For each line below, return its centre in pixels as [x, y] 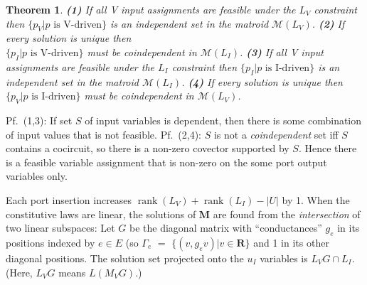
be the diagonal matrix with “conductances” [226, 228]
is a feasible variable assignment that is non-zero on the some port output [166, 162]
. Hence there [328, 148]
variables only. [37, 176]
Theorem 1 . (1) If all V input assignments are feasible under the [151, 9]
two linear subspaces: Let [60, 228]
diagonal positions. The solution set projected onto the [125, 258]
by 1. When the [316, 199]
